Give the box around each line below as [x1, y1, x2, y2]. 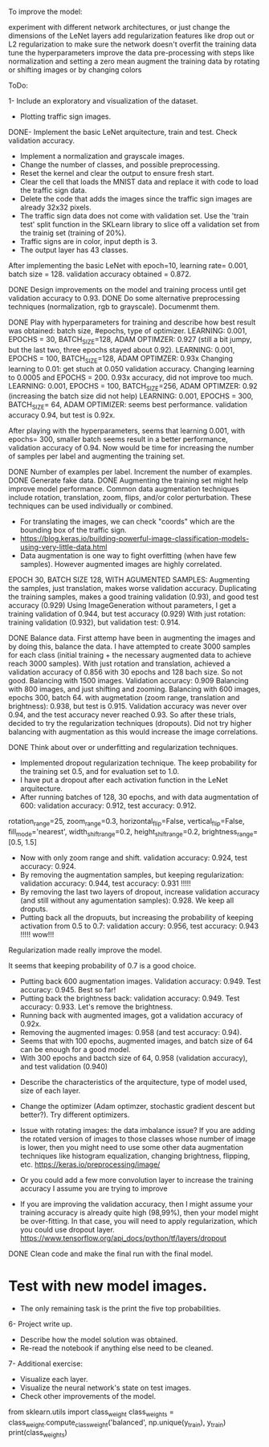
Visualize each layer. [19, 1374, 88, 1384]
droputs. [19, 903, 48, 914]
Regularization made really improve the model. [8, 945, 162, 955]
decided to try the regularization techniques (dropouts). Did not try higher [8, 719, 252, 728]
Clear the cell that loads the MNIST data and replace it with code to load [19, 177, 259, 186]
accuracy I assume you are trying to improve [19, 1184, 168, 1193]
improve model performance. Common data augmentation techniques [8, 484, 239, 494]
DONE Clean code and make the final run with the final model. [8, 1249, 214, 1258]
